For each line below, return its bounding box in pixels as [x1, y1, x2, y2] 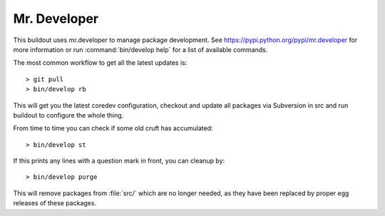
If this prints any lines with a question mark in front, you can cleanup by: [13, 157, 225, 165]
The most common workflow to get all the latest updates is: [13, 58, 188, 67]
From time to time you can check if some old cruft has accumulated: [13, 124, 213, 133]
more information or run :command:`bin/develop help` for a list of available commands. [13, 45, 268, 53]
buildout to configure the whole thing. [13, 110, 124, 119]
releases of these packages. [13, 199, 96, 207]
